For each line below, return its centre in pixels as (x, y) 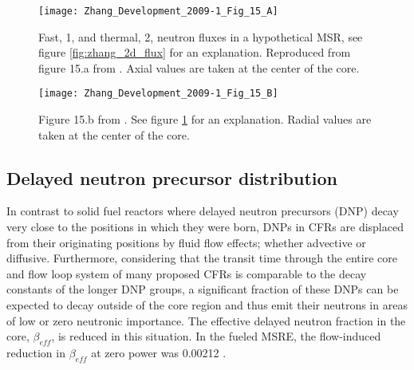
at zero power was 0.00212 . (159, 353)
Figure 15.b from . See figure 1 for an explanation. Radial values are (205, 119)
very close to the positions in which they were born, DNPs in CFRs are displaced (205, 227)
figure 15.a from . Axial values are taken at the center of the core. (199, 67)
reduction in (36, 353)
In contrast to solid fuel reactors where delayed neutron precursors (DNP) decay (203, 211)
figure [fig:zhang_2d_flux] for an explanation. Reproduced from (195, 52)
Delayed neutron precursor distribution (172, 177)
